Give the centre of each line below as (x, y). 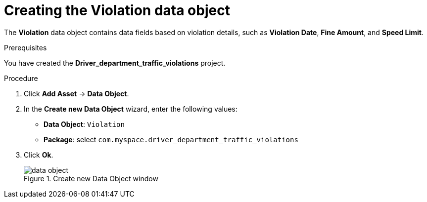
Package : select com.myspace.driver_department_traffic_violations (171, 139)
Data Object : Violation (84, 124)
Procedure (21, 78)
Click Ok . (39, 155)
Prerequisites (25, 47)
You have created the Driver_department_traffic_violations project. (115, 63)
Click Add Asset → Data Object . (76, 93)
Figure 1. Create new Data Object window (91, 178)
